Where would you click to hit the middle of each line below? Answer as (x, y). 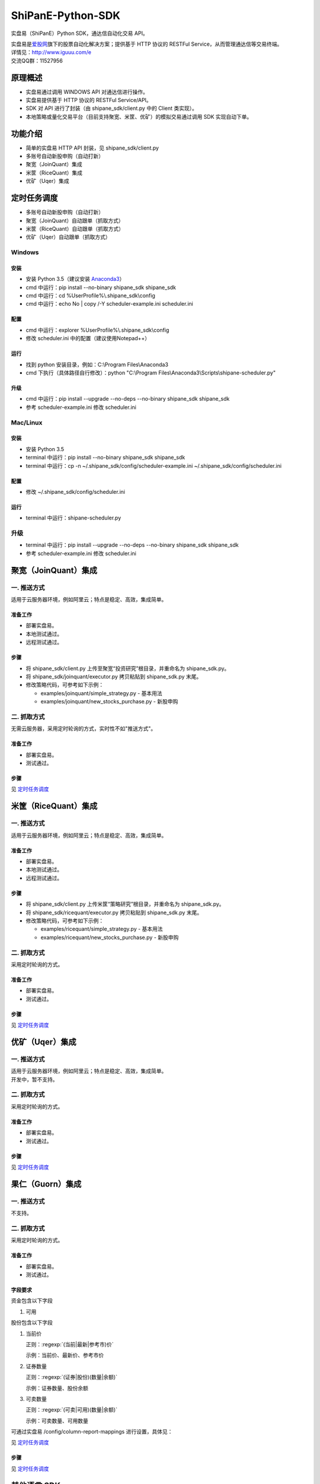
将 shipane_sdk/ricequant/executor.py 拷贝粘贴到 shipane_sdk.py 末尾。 (114, 912)
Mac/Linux (27, 423)
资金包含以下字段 (32, 1301)
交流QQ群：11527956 (37, 61)
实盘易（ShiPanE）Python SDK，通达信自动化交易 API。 (79, 33)
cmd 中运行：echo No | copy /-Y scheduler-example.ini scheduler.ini (110, 304)
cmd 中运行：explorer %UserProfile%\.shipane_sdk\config (97, 330)
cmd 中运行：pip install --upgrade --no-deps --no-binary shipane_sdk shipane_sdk (128, 399)
